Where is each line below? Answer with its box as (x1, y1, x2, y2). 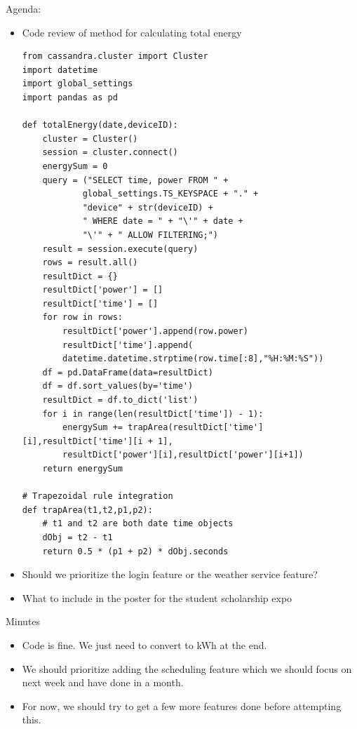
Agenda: (6, 1, 41, 15)
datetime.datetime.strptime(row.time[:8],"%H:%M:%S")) (62, 354, 324, 364)
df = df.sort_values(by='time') (42, 381, 194, 392)
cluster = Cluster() (42, 133, 138, 144)
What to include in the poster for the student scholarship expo (22, 590, 292, 605)
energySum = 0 (42, 161, 108, 171)
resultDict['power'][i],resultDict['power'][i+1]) (62, 450, 304, 460)
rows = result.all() (42, 258, 138, 268)
